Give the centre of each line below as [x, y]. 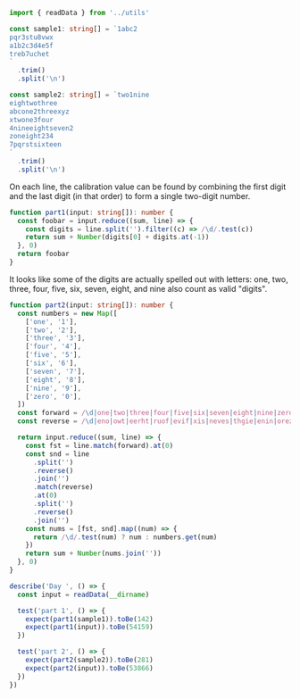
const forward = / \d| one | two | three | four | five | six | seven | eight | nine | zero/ [157, 413]
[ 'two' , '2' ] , [51, 330]
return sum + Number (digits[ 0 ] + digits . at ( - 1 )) [117, 237]
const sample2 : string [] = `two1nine [79, 95]
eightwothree [33, 103]
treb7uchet [29, 54]
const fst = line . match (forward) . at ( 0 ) [100, 445]
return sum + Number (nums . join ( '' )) [94, 553]
